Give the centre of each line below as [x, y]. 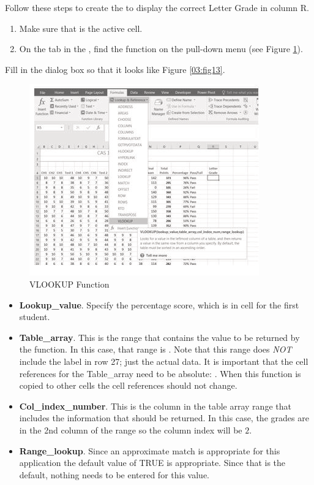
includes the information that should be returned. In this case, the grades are [164, 418]
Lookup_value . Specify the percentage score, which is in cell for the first [159, 304]
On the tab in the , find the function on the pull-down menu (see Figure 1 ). [161, 49]
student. [35, 317]
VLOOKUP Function [69, 284]
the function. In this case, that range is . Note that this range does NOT [155, 349]
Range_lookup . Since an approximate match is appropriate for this [150, 450]
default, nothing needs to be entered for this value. [114, 474]
